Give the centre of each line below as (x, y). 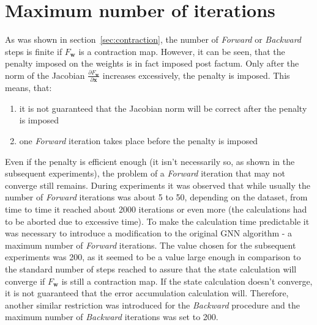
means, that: (28, 88)
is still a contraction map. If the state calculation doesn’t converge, (187, 281)
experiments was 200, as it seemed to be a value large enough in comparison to (153, 257)
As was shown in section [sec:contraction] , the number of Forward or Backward (153, 39)
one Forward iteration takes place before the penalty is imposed (139, 141)
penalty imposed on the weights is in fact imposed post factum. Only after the (152, 63)
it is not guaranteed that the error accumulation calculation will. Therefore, (147, 293)
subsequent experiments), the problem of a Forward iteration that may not (145, 173)
